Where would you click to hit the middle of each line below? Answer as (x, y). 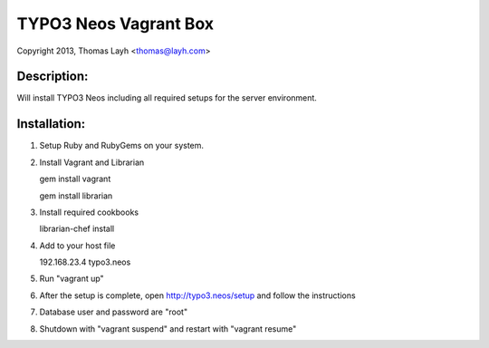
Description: (53, 77)
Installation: (51, 124)
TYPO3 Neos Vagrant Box (115, 24)
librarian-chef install (77, 229)
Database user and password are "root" (114, 312)
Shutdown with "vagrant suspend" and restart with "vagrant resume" (168, 329)
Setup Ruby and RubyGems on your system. (121, 146)
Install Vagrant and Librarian (92, 162)
